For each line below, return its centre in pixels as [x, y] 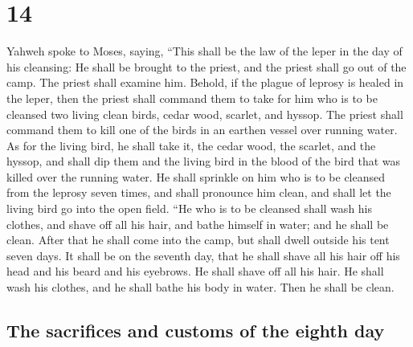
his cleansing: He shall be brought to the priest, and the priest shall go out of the [206, 66]
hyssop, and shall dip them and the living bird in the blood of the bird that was [204, 161]
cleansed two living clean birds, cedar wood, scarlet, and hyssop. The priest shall [205, 114]
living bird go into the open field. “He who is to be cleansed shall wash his [190, 208]
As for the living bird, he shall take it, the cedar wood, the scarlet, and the [191, 145]
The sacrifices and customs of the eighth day [196, 331]
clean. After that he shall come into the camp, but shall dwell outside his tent [198, 240]
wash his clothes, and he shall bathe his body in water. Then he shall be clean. [200, 287]
